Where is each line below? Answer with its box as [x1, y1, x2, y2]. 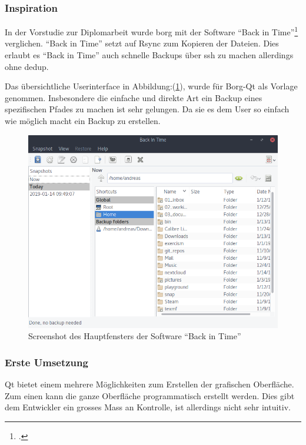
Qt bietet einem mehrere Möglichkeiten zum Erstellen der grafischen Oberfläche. [5, 377, 294, 390]
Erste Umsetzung [5, 354, 88, 369]
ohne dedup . [5, 60, 49, 72]
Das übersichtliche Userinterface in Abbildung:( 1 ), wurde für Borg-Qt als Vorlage [5, 80, 298, 92]
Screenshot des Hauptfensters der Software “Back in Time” [28, 330, 241, 342]
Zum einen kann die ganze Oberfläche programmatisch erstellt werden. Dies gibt [5, 389, 295, 401]
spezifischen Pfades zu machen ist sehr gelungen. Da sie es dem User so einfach [5, 103, 290, 115]
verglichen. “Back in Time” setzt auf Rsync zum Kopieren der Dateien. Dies [5, 37, 279, 49]
